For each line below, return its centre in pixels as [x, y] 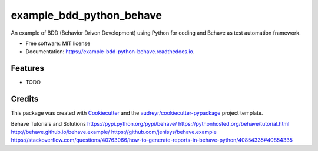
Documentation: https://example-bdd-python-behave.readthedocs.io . [110, 52]
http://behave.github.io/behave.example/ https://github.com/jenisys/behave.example [114, 132]
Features [27, 68]
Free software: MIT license [58, 43]
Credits [25, 99]
